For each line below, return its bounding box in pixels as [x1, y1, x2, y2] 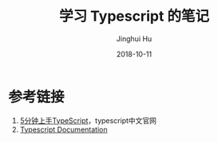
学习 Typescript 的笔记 [58, 7, 210, 25]
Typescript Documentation [19, 125, 108, 134]
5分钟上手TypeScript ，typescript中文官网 [19, 116, 157, 125]
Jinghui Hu [116, 33, 153, 44]
